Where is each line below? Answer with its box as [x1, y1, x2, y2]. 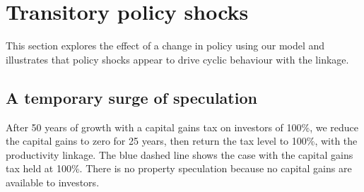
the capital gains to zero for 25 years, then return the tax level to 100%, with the [6, 133, 358, 148]
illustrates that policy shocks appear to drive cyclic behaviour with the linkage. [6, 52, 349, 66]
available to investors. [6, 174, 100, 189]
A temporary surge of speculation [6, 86, 257, 108]
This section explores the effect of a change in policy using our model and [6, 38, 325, 53]
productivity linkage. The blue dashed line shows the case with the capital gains [6, 147, 353, 162]
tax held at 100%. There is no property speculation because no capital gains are [6, 161, 352, 176]
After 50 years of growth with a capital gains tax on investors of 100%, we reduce [6, 119, 359, 134]
